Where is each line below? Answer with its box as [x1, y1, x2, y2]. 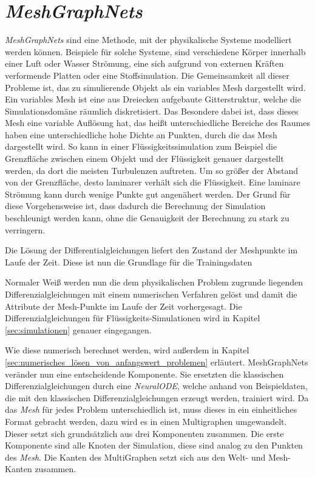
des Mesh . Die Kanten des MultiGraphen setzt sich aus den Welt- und [5, 450, 266, 463]
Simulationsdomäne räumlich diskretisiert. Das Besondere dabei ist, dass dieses [5, 104, 299, 117]
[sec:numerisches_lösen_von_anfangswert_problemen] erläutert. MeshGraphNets [5, 355, 308, 368]
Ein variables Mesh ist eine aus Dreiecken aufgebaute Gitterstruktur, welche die [5, 93, 301, 105]
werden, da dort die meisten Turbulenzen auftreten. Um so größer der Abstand [5, 164, 299, 176]
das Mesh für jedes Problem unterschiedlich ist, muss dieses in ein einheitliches [5, 403, 297, 416]
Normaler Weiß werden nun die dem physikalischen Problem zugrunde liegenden [5, 276, 303, 289]
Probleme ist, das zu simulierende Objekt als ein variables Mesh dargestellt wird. [5, 81, 306, 93]
